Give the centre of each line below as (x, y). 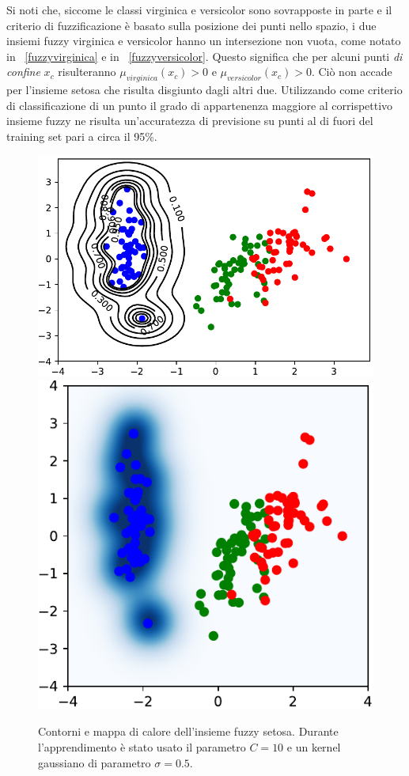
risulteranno (87, 72)
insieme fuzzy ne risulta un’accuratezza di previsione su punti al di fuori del (190, 121)
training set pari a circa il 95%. (82, 136)
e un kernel (314, 746)
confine (23, 72)
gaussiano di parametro (95, 762)
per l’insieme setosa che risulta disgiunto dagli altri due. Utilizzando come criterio (204, 90)
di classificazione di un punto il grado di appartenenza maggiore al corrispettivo (200, 105)
